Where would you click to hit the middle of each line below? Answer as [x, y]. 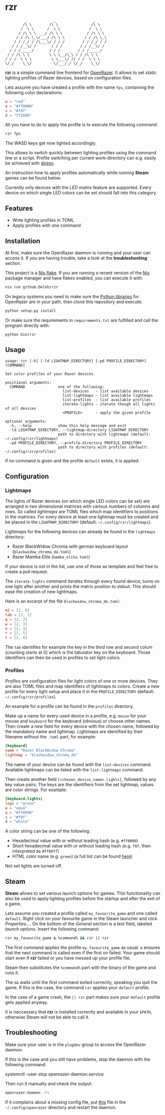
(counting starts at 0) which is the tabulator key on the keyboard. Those [78, 653]
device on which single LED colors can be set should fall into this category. [81, 193]
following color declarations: [34, 92]
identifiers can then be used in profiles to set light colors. [63, 658]
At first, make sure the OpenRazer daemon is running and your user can [78, 252]
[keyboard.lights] [24, 799]
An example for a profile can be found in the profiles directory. [69, 706]
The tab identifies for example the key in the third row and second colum [79, 647]
